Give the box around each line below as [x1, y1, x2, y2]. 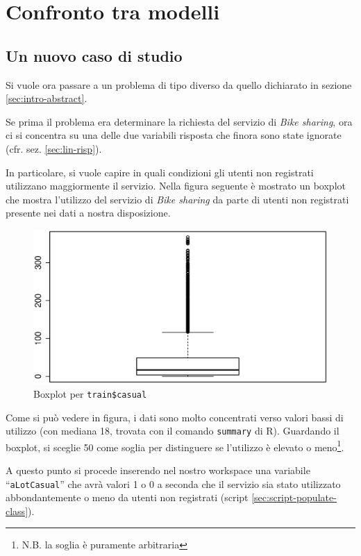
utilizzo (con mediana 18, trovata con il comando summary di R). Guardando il [6, 423, 339, 438]
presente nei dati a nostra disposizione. [6, 205, 171, 220]
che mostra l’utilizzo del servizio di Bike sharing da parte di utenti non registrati [6, 192, 349, 206]
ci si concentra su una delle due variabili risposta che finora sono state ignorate [6, 128, 342, 142]
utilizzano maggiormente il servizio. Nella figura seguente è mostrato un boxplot [6, 178, 346, 193]
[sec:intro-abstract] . [6, 91, 87, 106]
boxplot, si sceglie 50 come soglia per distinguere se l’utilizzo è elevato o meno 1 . [6, 437, 344, 454]
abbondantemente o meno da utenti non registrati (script [6, 490, 249, 505]
